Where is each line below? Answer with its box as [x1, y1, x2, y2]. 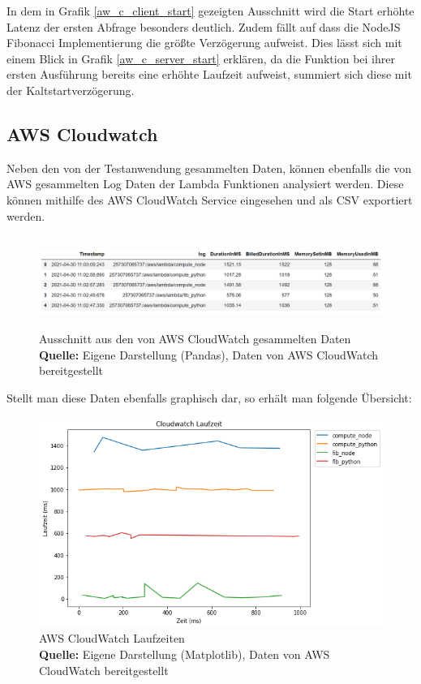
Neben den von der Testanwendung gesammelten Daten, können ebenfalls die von [6, 159, 412, 176]
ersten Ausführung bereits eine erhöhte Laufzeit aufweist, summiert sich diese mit [6, 66, 412, 83]
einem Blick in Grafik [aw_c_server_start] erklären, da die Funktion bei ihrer [6, 49, 395, 67]
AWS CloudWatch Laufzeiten [39, 630, 185, 647]
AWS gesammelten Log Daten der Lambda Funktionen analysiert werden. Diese [6, 175, 404, 192]
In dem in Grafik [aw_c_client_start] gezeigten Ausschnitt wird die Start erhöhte [6, 2, 415, 19]
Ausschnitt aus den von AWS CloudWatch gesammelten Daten [39, 330, 351, 347]
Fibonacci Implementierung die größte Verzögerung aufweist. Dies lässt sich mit [6, 34, 402, 51]
